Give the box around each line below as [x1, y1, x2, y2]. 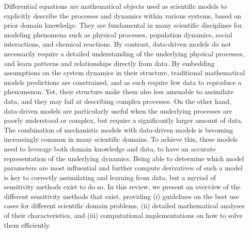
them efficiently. [4, 219, 51, 230]
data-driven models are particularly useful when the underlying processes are [4, 105, 232, 116]
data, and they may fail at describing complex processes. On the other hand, [4, 96, 232, 106]
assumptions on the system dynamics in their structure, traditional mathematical [4, 67, 245, 78]
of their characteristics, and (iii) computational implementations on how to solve [4, 210, 243, 220]
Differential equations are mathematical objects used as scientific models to [4, 1, 227, 11]
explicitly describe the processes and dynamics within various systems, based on [4, 10, 241, 20]
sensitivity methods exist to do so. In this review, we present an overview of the [4, 182, 241, 192]
